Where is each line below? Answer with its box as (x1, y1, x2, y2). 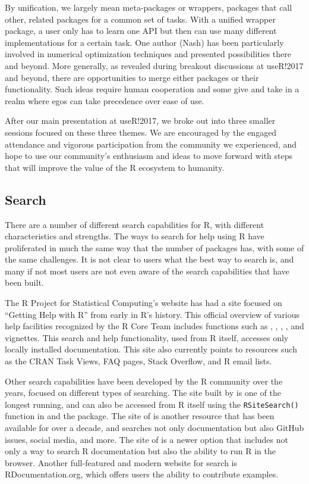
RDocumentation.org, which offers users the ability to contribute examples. (5, 468, 279, 480)
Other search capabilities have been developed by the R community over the (5, 374, 283, 387)
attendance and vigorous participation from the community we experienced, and (5, 138, 297, 150)
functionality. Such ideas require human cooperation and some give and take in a (5, 83, 299, 95)
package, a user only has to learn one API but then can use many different (5, 24, 277, 37)
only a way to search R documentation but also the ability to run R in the (5, 445, 276, 457)
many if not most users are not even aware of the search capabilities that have (5, 264, 289, 277)
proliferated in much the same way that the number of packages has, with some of (5, 241, 304, 254)
